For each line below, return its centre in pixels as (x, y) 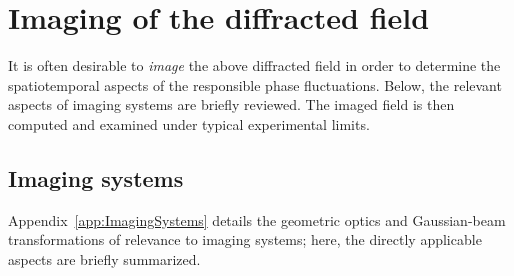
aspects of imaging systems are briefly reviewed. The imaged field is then (231, 104)
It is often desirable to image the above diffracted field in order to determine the (254, 65)
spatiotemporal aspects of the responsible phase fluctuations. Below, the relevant (255, 84)
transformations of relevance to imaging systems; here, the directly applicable (245, 239)
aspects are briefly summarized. (104, 258)
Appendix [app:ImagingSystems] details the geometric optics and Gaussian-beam (257, 219)
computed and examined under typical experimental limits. (189, 123)
